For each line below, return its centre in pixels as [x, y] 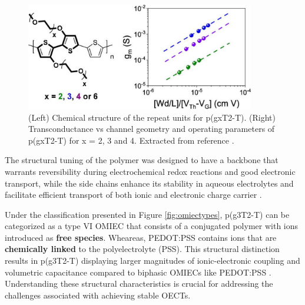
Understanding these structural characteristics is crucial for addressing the [139, 284]
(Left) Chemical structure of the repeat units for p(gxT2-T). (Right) [152, 117]
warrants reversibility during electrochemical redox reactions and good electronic [150, 171]
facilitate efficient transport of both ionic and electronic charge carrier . [133, 195]
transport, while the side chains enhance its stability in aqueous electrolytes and [149, 183]
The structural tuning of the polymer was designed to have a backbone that [142, 160]
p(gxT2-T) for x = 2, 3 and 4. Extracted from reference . [131, 140]
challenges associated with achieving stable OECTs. [98, 295]
